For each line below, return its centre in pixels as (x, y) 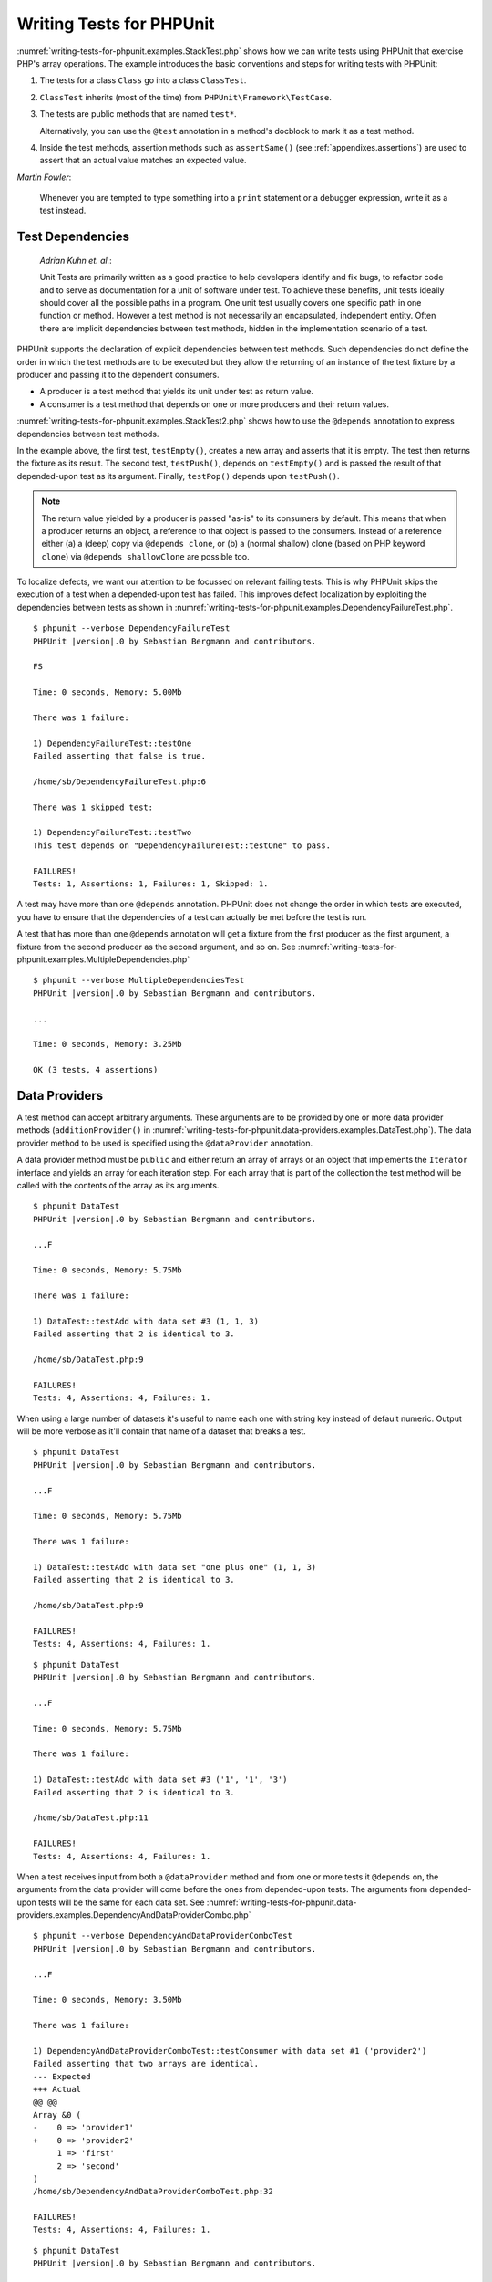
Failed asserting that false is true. (120, 756)
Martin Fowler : (44, 177)
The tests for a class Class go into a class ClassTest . (143, 80)
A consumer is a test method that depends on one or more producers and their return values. (214, 404)
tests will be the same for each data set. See (121, 1902)
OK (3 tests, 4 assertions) (96, 1070)
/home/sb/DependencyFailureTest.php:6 (120, 781)
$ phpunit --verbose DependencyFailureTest (132, 628)
